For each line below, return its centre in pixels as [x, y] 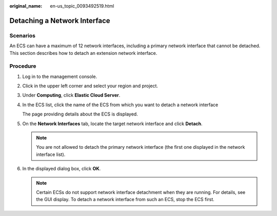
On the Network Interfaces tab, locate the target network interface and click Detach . [112, 124]
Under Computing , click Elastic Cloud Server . [71, 95]
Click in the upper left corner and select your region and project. [90, 86]
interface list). [51, 154]
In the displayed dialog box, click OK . [62, 169]
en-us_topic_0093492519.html [82, 6]
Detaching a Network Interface [60, 21]
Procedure [23, 66]
